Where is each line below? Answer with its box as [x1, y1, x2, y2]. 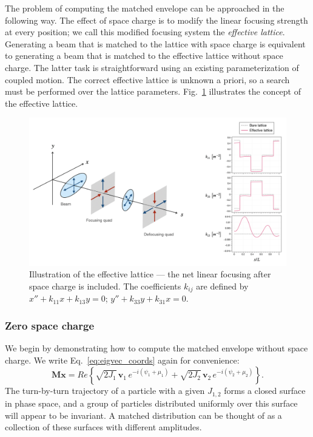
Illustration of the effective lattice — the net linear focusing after [29, 268, 271, 280]
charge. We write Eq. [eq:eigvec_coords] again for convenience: [5, 353, 240, 366]
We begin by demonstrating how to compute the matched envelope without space [5, 342, 308, 354]
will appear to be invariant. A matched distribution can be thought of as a [5, 408, 282, 421]
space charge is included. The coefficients [29, 280, 181, 292]
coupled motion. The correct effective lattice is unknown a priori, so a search [5, 73, 290, 86]
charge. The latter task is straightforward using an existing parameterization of [5, 61, 299, 73]
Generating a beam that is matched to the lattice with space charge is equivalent [5, 37, 306, 50]
